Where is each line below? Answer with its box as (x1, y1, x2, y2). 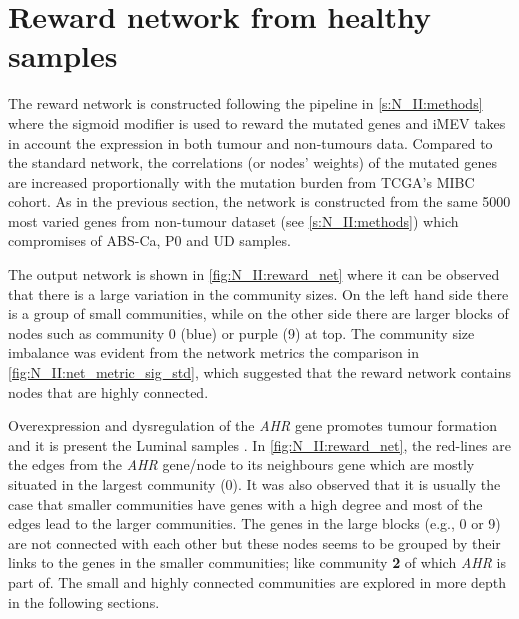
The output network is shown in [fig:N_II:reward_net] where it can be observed (8, 264, 500, 285)
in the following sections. (8, 591, 160, 612)
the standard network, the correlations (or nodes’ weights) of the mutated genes (8, 152, 498, 173)
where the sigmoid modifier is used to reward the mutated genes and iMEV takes (8, 112, 506, 133)
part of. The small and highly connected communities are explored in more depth (8, 571, 507, 592)
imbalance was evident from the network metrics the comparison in (8, 342, 420, 363)
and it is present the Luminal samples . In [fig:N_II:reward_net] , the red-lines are (8, 434, 511, 455)
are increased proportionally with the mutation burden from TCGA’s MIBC (8, 171, 475, 192)
